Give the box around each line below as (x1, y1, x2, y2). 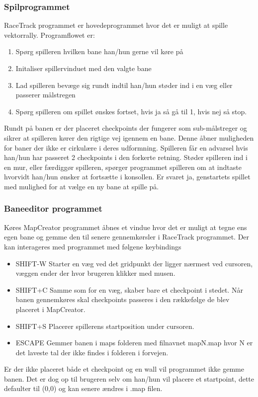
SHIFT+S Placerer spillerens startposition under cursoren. (15, 320, 194, 331)
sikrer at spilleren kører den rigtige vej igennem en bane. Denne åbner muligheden (4, 132, 254, 143)
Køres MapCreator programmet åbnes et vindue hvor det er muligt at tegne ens (4, 222, 247, 232)
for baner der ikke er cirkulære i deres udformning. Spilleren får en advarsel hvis (4, 142, 248, 153)
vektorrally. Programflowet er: (4, 29, 95, 40)
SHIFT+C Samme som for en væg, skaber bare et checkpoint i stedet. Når (15, 284, 243, 295)
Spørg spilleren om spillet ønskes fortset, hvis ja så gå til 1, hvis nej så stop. (15, 106, 247, 116)
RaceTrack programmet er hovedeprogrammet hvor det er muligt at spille (4, 20, 228, 30)
